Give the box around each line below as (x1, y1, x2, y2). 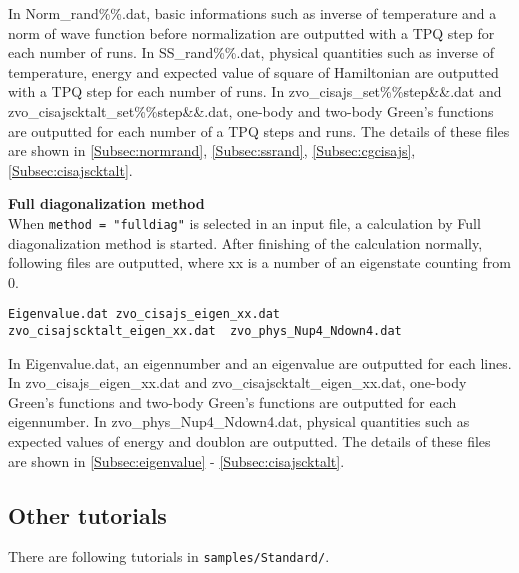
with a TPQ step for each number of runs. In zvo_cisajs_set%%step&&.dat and (8, 81, 502, 102)
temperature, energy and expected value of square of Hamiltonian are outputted (8, 61, 499, 82)
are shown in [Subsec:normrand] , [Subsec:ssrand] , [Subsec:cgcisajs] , (8, 140, 416, 161)
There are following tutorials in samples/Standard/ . (8, 546, 330, 567)
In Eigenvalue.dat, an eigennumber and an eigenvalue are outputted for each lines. (8, 352, 512, 373)
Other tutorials (8, 499, 167, 530)
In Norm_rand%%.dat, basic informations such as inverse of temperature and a (8, 3, 497, 23)
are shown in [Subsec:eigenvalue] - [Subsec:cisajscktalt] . (8, 450, 345, 471)
